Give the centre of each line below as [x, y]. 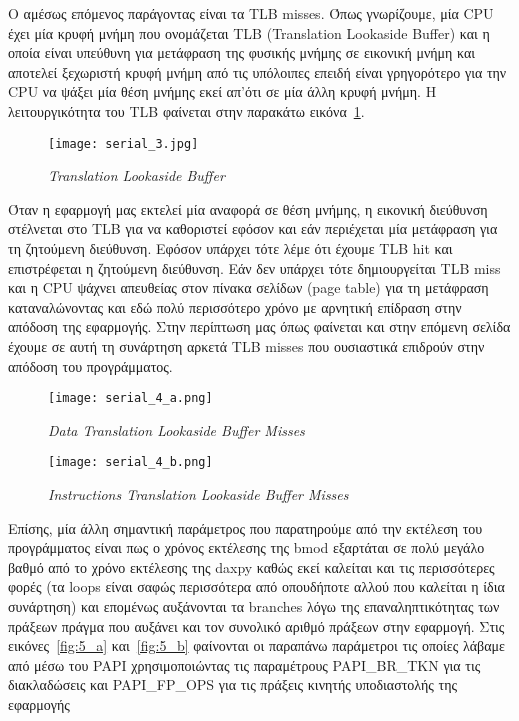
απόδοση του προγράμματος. [90, 365]
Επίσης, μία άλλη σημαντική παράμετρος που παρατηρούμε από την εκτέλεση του [245, 527]
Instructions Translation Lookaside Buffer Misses [198, 494]
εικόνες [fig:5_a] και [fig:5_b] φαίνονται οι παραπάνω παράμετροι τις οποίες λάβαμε [256, 645]
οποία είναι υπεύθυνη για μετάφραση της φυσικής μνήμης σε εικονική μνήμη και [242, 52]
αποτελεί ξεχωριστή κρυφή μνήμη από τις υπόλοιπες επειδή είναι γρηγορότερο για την [257, 71]
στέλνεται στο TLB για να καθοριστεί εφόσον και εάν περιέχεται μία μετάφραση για [253, 228]
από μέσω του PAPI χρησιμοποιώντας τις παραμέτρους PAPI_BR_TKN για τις [244, 664]
